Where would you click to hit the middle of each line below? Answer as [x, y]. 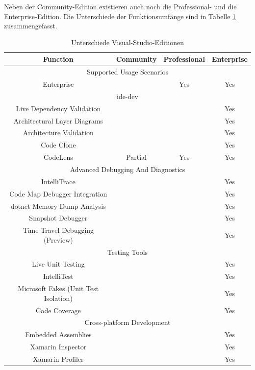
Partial [136, 157]
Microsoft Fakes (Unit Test [58, 288]
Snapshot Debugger [58, 218]
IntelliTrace [58, 181]
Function [58, 59]
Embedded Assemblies [58, 334]
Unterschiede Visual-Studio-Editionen [127, 42]
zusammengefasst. [31, 26]
